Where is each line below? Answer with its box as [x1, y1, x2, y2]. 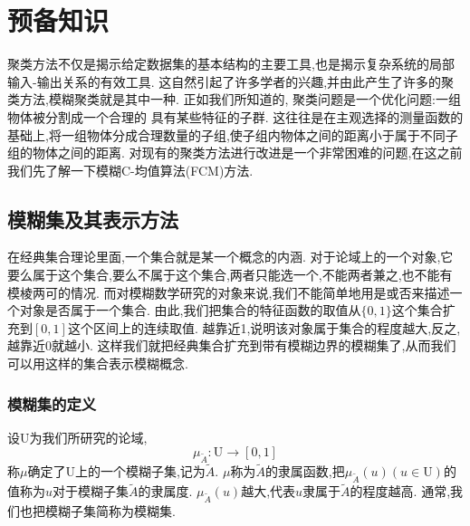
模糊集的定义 [7, 392, 97, 415]
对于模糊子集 [53, 482, 129, 501]
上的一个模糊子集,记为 [74, 462, 206, 481]
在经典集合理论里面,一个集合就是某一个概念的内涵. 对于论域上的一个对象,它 [7, 247, 454, 266]
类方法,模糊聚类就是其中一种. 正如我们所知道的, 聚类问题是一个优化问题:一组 [7, 90, 461, 109]
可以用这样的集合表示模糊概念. [7, 354, 188, 373]
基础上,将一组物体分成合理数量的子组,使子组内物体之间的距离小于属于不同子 [7, 125, 458, 144]
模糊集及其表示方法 [7, 205, 178, 233]
